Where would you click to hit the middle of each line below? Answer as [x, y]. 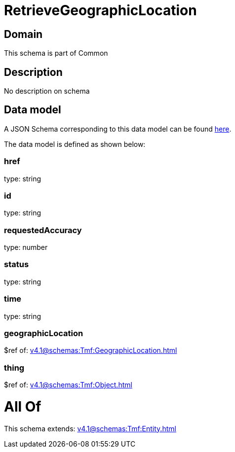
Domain [23, 34]
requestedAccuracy [43, 230]
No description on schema [47, 91]
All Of [23, 406]
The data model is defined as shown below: [75, 144]
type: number [26, 247]
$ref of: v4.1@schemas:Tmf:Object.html [68, 385]
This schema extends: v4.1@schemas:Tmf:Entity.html [90, 428]
